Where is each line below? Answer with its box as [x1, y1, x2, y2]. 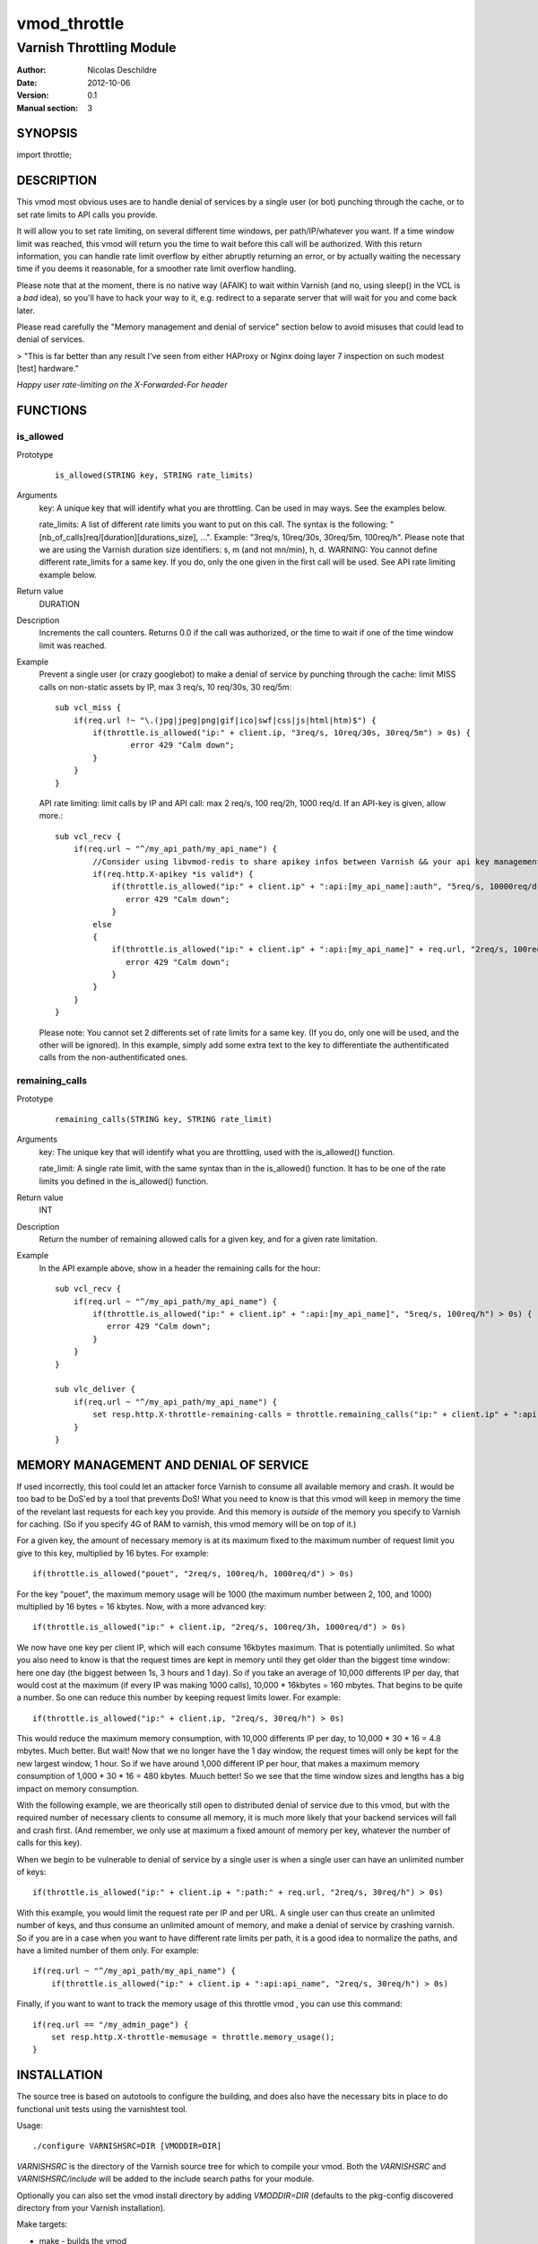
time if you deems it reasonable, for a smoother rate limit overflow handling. [16, 263, 297, 274]
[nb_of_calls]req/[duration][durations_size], [39, 531, 199, 542]
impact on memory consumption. [16, 1783, 139, 1794]
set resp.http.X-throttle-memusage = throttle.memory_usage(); [50, 2031, 335, 2042]
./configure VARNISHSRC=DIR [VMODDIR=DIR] [32, 2141, 222, 2152]
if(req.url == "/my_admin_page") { [32, 2020, 189, 2029]
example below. [39, 569, 98, 580]
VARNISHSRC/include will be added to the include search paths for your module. [16, 2173, 315, 2185]
